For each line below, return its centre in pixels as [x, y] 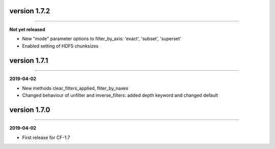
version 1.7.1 [29, 60]
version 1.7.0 [30, 110]
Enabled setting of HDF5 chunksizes [60, 46]
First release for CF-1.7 [46, 137]
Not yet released [27, 29]
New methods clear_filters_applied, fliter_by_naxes [75, 88]
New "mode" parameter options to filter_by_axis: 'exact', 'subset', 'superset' [102, 39]
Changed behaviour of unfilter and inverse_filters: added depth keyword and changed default [120, 95]
